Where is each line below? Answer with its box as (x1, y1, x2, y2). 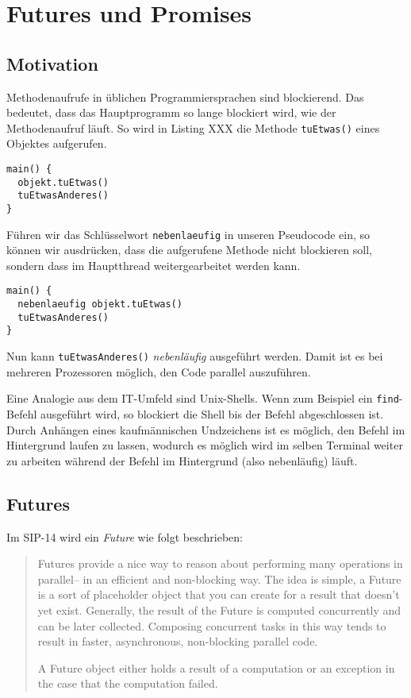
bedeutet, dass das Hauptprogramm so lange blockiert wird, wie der (6, 104, 336, 121)
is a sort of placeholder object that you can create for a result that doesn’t (37, 586, 400, 603)
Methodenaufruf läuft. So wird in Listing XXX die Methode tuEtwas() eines (6, 119, 380, 136)
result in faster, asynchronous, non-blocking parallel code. (37, 633, 318, 650)
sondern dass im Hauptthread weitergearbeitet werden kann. (6, 256, 301, 273)
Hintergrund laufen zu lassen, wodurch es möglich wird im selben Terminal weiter (6, 437, 403, 453)
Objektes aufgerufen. (6, 135, 107, 152)
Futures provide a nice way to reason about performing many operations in (37, 555, 403, 572)
